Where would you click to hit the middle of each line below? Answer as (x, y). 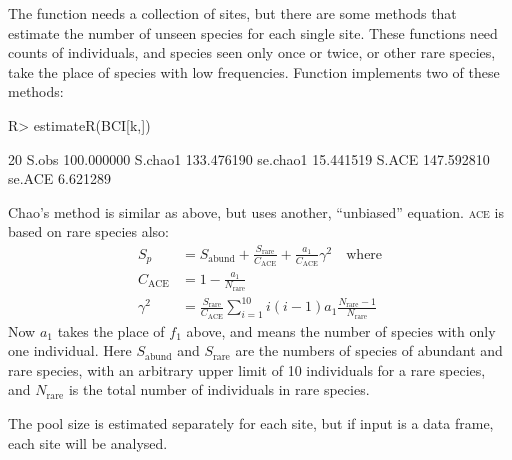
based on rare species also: (88, 231)
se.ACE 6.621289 (59, 178)
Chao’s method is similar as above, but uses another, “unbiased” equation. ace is (256, 211)
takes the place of (111, 330)
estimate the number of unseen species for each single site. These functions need (253, 32)
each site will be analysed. (88, 442)
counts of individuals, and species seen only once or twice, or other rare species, (252, 52)
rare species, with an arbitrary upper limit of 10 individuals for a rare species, (247, 369)
